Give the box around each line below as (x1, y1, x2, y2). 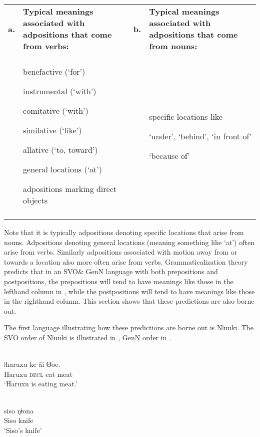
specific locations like (149, 110, 222, 122)
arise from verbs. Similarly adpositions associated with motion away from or (4, 247, 237, 257)
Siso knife (4, 415, 33, 425)
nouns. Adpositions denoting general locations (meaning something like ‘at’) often (4, 237, 254, 247)
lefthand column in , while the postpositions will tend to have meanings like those (4, 286, 255, 296)
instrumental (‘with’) (23, 85, 96, 97)
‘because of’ (149, 149, 190, 161)
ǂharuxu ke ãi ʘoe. (4, 359, 60, 369)
